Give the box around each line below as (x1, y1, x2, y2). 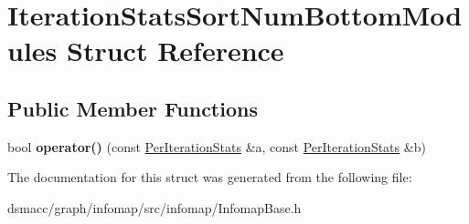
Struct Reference (67, 32, 284, 69)
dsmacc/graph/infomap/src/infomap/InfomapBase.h (7, 198, 302, 217)
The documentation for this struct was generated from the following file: (7, 168, 412, 187)
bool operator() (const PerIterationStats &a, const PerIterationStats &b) (7, 137, 426, 156)
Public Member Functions (7, 94, 258, 122)
